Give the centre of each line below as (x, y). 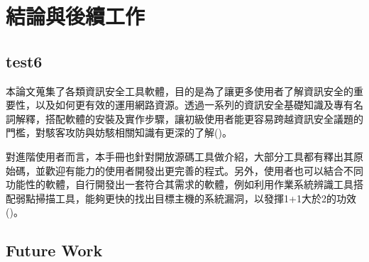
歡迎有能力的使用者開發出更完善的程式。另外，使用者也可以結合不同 (204, 170)
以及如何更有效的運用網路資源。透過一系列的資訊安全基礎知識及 (184, 105)
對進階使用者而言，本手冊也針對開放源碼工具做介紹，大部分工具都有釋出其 (180, 156)
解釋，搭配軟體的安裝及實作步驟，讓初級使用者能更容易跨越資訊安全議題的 (189, 118)
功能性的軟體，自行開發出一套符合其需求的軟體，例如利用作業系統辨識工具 (180, 184)
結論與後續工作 (76, 16)
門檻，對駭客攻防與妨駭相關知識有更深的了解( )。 (119, 132)
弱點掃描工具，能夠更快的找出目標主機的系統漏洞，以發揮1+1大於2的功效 (186, 198)
